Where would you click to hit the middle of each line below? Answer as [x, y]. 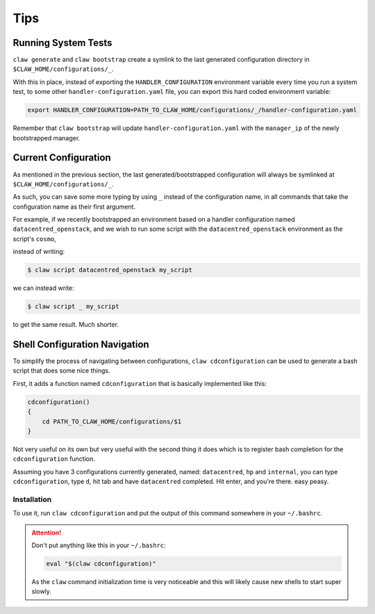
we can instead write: [43, 288]
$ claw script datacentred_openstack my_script [110, 270]
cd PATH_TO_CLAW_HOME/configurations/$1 [112, 421]
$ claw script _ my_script [73, 307]
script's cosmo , [35, 239]
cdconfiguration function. [54, 459]
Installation [32, 499]
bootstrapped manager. [47, 138]
